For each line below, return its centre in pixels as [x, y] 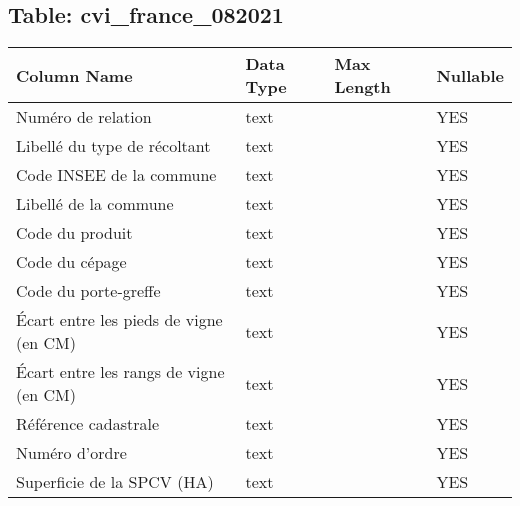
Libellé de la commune [95, 204]
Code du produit [74, 233]
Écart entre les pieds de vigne [119, 320]
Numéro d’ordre [71, 453]
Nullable [470, 75]
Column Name [74, 75]
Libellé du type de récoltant [113, 146]
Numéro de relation [84, 117]
